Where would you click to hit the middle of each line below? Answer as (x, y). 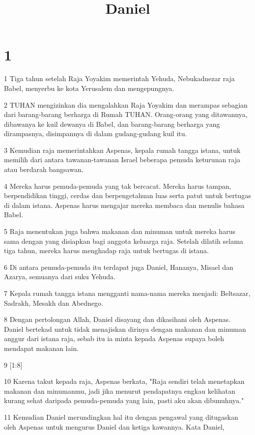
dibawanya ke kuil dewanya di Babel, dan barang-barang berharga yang (112, 124)
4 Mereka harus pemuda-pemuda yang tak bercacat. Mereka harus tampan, (118, 186)
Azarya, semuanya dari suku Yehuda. (60, 276)
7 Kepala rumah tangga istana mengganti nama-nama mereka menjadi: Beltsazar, (127, 293)
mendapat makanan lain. (42, 348)
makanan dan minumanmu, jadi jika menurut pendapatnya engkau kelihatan (120, 391)
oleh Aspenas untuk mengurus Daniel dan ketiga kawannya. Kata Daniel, (114, 426)
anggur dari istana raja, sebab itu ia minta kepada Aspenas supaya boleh (114, 338)
